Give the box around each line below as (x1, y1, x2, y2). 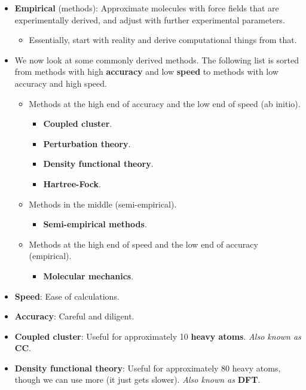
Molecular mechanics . (43, 269, 134, 282)
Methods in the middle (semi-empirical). (29, 197, 177, 210)
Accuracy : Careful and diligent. (14, 310, 134, 322)
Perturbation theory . (43, 137, 131, 150)
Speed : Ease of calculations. (14, 290, 120, 302)
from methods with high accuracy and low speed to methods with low (14, 65, 279, 78)
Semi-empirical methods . (43, 218, 147, 230)
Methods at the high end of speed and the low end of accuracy (29, 237, 258, 250)
